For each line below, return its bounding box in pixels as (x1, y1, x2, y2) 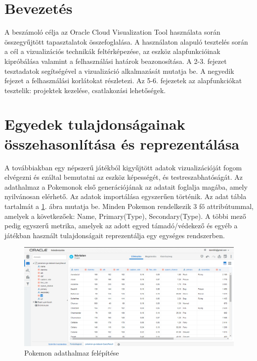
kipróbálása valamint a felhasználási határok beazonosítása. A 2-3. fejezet (4, 55, 227, 66)
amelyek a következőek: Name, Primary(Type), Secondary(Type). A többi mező (4, 210, 246, 221)
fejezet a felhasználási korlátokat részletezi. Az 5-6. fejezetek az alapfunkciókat (4, 75, 242, 86)
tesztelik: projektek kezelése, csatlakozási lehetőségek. (4, 85, 166, 95)
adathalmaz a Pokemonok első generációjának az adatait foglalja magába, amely (4, 181, 248, 192)
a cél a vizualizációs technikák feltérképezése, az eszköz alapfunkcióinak (4, 46, 220, 56)
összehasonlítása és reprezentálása (4, 133, 240, 154)
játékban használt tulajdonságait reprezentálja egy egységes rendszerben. (4, 230, 225, 240)
